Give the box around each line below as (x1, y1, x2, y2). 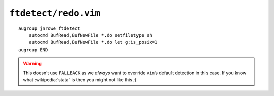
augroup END (18, 46, 48, 53)
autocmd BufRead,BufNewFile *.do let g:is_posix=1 (28, 39, 158, 45)
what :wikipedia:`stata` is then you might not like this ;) (23, 76, 137, 83)
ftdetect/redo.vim (9, 8, 101, 19)
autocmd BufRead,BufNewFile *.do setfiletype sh (28, 32, 152, 38)
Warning (23, 61, 42, 67)
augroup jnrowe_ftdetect (18, 25, 80, 31)
